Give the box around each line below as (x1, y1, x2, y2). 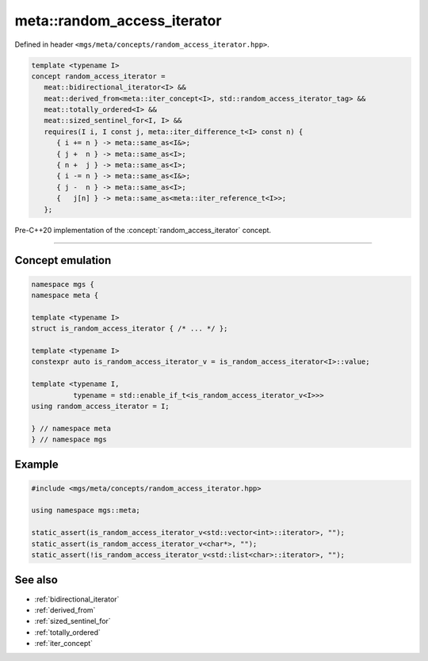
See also (14, 573, 59, 586)
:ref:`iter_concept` (34, 639, 94, 648)
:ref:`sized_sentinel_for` (34, 617, 111, 626)
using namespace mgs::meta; (31, 506, 140, 515)
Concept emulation (14, 254, 112, 267)
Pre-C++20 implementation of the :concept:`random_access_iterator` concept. (14, 225, 272, 235)
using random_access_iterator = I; (31, 401, 170, 411)
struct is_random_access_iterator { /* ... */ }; (31, 324, 228, 333)
